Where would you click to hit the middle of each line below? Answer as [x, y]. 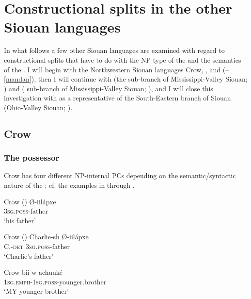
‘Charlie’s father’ [29, 256]
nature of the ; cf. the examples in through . [69, 185]
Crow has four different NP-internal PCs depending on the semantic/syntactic [120, 175]
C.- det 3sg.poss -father [37, 246]
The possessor [32, 158]
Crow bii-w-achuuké [33, 272]
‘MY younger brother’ [36, 291]
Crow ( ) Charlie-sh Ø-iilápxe [46, 237]
